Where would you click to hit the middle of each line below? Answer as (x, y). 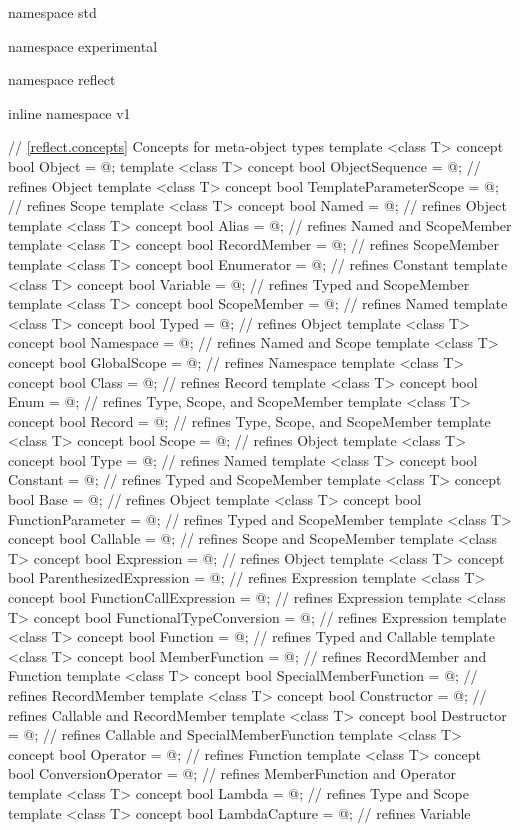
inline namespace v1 (69, 112)
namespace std (52, 12)
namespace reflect (62, 79)
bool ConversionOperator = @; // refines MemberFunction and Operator (232, 773)
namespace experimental (83, 45)
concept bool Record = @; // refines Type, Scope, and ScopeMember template (249, 420)
